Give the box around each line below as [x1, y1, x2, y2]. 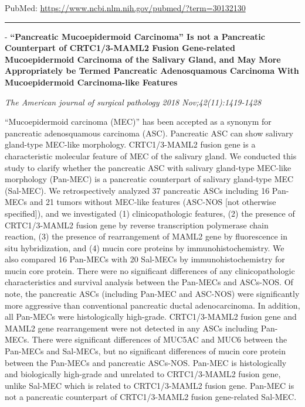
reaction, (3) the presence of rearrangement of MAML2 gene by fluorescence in [5, 230, 287, 242]
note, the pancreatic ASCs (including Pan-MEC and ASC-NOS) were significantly [5, 288, 300, 300]
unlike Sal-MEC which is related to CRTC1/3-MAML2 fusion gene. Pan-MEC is [5, 379, 294, 391]
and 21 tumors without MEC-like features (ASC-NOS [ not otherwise [29, 196, 276, 208]
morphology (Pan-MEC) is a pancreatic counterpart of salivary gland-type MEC [5, 173, 294, 185]
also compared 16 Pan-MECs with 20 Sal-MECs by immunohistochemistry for [5, 253, 285, 265]
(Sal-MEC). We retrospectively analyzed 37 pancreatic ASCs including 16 [5, 184, 270, 196]
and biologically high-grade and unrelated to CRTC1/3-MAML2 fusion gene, [5, 368, 281, 380]
